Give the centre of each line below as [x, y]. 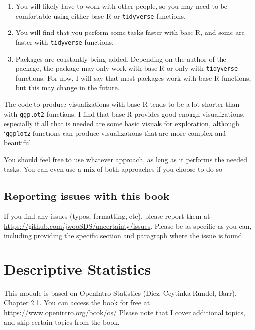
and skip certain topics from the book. [62, 322]
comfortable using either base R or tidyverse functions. [100, 16]
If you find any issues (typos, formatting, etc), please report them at [107, 216]
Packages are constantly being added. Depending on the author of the [121, 58]
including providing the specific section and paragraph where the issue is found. [124, 235]
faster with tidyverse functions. [65, 42]
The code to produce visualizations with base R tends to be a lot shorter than [122, 104]
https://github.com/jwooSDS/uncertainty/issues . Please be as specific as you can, [128, 226]
